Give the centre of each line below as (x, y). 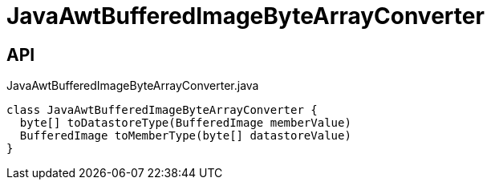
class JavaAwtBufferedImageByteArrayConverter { (162, 110)
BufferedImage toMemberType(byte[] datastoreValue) (185, 136)
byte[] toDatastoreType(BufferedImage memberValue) (185, 123)
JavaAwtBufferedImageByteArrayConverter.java (133, 86)
